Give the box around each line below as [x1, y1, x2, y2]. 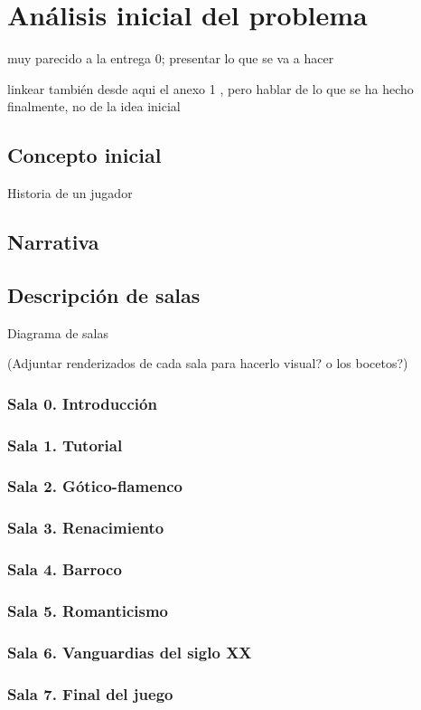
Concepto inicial [7, 141, 162, 169]
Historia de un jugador [7, 184, 133, 203]
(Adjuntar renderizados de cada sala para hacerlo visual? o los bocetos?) [7, 354, 408, 373]
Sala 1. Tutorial [7, 433, 123, 456]
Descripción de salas [7, 280, 201, 308]
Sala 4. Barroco [7, 558, 122, 581]
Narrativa [7, 228, 99, 256]
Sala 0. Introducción [7, 392, 157, 414]
